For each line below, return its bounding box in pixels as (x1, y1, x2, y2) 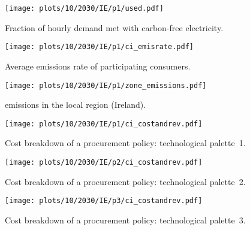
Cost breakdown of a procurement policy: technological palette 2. (5, 175, 246, 187)
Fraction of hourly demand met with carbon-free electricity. (5, 21, 224, 34)
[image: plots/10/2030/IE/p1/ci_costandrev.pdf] (5, 119, 203, 128)
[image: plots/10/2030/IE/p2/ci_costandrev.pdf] (5, 158, 203, 167)
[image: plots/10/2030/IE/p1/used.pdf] (5, 4, 164, 13)
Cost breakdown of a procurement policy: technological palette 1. (5, 137, 246, 149)
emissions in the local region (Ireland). (5, 98, 146, 111)
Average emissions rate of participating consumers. (5, 59, 191, 72)
